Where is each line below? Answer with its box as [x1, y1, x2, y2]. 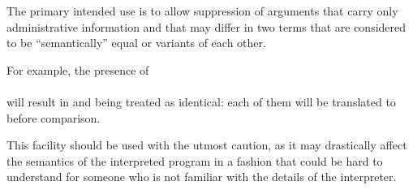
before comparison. [6, 109, 101, 126]
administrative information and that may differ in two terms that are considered [6, 18, 407, 35]
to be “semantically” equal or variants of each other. [6, 34, 266, 51]
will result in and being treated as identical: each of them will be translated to [6, 93, 396, 110]
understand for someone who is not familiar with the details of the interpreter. [6, 168, 397, 185]
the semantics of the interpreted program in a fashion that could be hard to [6, 152, 383, 169]
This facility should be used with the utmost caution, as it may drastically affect [6, 136, 407, 153]
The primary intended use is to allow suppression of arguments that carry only [6, 2, 398, 19]
